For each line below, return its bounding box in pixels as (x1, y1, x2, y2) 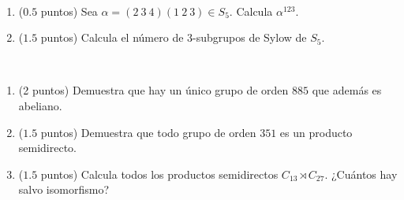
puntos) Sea (40, 2, 98, 19)
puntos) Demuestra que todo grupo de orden (40, 124, 256, 140)
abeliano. (18, 97, 62, 113)
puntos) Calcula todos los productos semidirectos (40, 165, 279, 182)
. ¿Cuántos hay (324, 165, 398, 182)
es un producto (279, 124, 353, 140)
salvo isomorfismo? (18, 181, 109, 198)
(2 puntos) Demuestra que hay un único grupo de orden (18, 82, 289, 98)
